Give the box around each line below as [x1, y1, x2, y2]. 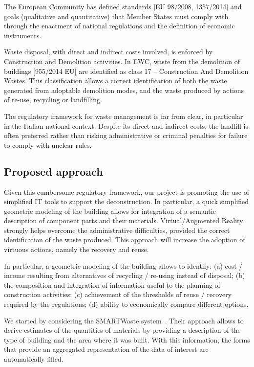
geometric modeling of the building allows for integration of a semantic [4, 206, 216, 216]
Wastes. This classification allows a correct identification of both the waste [4, 75, 227, 86]
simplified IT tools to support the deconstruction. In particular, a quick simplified [4, 196, 249, 206]
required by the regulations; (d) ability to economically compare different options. [4, 299, 249, 309]
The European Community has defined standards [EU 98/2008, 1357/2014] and [4, 1, 242, 11]
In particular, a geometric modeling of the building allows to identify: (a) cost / [4, 260, 243, 271]
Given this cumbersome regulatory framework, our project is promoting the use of [4, 186, 249, 197]
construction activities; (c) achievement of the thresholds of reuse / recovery [4, 289, 232, 299]
